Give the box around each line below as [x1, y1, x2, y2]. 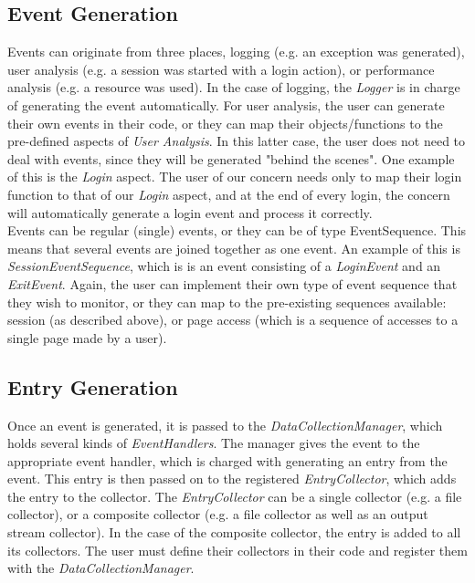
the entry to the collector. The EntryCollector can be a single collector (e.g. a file [7, 486, 462, 505]
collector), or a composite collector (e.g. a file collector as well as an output [7, 505, 428, 524]
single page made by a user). [7, 328, 167, 347]
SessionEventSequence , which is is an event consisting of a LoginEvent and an [7, 256, 441, 276]
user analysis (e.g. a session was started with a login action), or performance [7, 59, 435, 78]
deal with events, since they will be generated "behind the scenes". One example [7, 149, 455, 168]
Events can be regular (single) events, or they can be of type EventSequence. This [7, 221, 467, 240]
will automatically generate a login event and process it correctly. [7, 203, 373, 222]
